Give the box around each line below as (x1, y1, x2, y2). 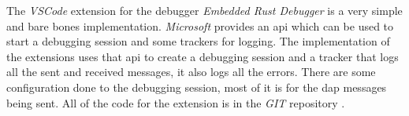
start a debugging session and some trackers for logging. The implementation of (6, 33, 390, 49)
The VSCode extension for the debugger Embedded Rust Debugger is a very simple (6, 2, 403, 18)
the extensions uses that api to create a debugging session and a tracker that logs (6, 48, 399, 64)
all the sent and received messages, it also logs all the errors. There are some (6, 63, 376, 80)
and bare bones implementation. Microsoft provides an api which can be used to (6, 17, 394, 34)
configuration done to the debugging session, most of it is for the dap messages (6, 78, 387, 95)
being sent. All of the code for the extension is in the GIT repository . (6, 94, 345, 111)
